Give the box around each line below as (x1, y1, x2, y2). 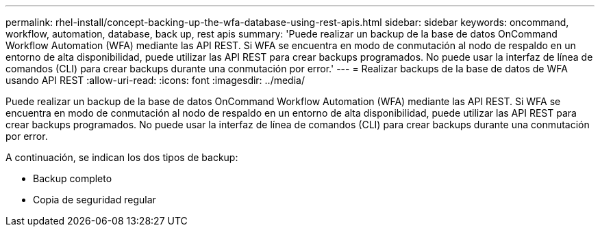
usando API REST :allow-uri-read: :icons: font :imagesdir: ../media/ (5, 74, 305, 86)
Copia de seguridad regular (33, 194, 156, 205)
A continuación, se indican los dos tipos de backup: (5, 151, 238, 163)
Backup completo (33, 173, 112, 184)
